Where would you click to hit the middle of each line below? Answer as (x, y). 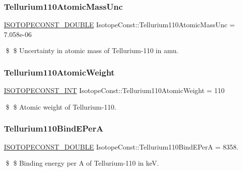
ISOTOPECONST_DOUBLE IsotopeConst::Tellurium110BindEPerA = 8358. (121, 146)
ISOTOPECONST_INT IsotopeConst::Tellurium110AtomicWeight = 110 (114, 90)
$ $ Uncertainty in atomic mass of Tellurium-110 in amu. (92, 50)
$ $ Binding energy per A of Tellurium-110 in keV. (82, 163)
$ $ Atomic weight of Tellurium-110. (61, 106)
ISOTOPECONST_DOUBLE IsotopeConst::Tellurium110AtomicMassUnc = (120, 25)
